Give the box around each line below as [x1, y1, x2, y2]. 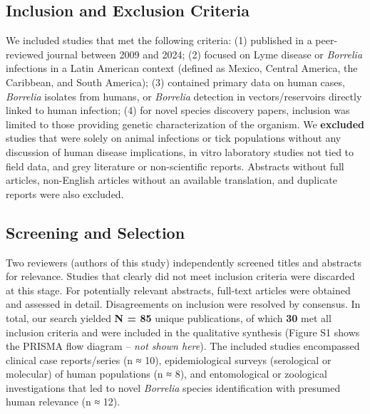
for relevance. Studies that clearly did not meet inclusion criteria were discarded [6, 269, 355, 284]
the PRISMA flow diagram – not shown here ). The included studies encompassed [6, 338, 360, 353]
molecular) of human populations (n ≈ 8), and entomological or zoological [6, 366, 327, 381]
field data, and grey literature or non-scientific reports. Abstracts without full [6, 158, 344, 173]
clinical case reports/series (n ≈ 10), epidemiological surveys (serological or [6, 352, 332, 367]
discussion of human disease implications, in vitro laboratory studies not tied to [6, 144, 354, 159]
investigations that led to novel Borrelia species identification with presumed [6, 380, 341, 395]
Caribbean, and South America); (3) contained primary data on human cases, [6, 74, 345, 89]
